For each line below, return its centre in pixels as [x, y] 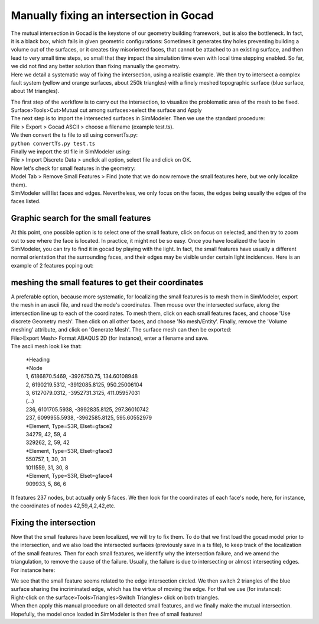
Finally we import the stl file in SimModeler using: [71, 152]
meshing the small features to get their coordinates [107, 282]
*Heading [38, 360]
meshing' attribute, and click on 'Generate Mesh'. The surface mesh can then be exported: [121, 330]
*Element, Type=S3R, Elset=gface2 [69, 426]
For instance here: [33, 570]
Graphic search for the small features [81, 218]
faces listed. [26, 201]
